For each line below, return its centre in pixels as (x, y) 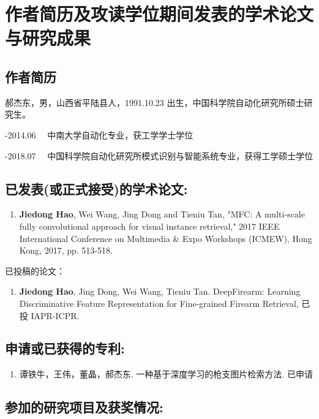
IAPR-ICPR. (55, 315)
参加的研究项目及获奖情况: (84, 407)
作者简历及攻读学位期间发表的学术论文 (159, 14)
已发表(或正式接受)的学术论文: (96, 188)
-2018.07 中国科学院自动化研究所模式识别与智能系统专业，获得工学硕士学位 (159, 155)
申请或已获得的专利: (65, 348)
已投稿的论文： (35, 270)
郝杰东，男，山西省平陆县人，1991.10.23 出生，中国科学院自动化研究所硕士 (155, 102)
